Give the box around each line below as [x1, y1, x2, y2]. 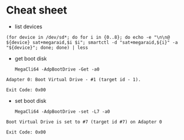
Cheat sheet [6, 4, 67, 17]
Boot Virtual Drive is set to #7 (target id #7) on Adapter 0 [6, 119, 162, 125]
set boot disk [14, 97, 47, 104]
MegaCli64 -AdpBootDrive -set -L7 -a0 [14, 108, 110, 115]
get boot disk [14, 55, 47, 62]
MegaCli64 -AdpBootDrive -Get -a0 [14, 66, 100, 72]
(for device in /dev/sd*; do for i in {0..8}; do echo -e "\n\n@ [6, 34, 170, 40]
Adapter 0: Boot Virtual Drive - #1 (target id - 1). [6, 76, 142, 82]
